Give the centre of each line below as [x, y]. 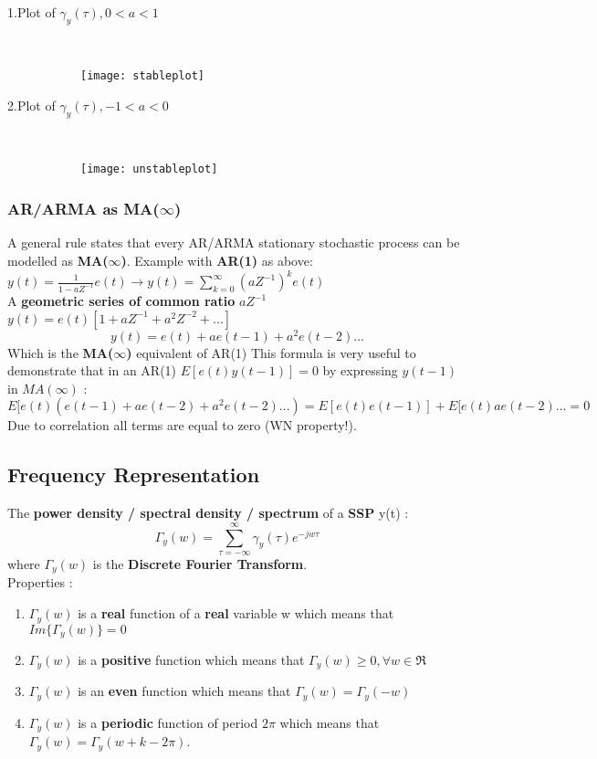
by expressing [360, 370]
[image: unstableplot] [149, 169]
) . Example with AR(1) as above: [217, 260]
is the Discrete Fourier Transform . [200, 564]
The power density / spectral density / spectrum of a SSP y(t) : [208, 513]
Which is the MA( [61, 352]
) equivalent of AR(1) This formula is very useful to [271, 352]
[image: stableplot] [143, 76]
